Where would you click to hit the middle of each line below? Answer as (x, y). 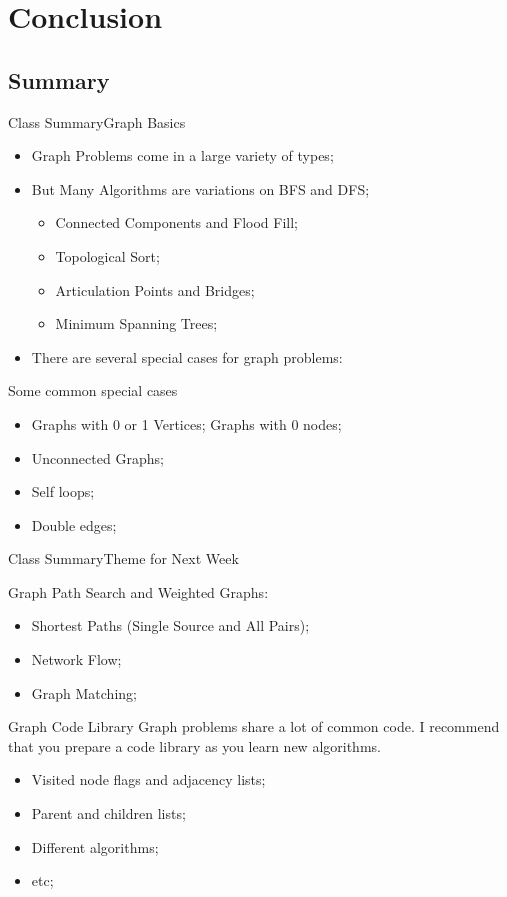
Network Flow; (76, 659)
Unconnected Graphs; (97, 457)
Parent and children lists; (108, 813)
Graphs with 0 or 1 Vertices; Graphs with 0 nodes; (186, 423)
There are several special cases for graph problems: (187, 356)
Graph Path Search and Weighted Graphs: (138, 591)
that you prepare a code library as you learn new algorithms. (194, 745)
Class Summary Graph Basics (97, 121)
